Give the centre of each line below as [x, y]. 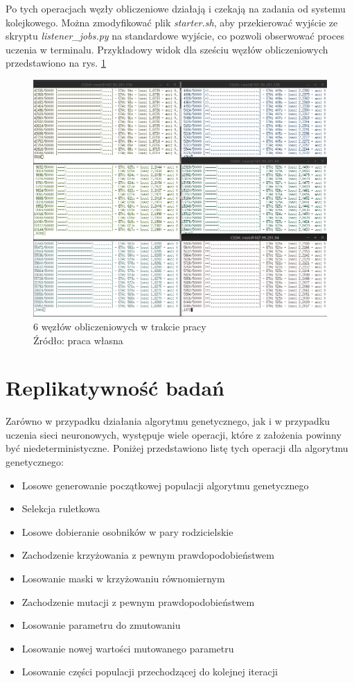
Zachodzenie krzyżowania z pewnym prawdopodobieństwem [148, 555]
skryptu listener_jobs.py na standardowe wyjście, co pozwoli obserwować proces [175, 36]
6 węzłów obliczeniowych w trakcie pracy [120, 326]
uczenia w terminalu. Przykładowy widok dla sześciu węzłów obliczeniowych [167, 49]
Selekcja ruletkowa [61, 508]
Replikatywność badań [115, 388]
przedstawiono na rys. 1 [56, 63]
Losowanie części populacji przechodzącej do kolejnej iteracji [150, 672]
